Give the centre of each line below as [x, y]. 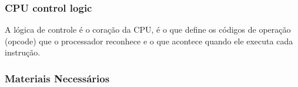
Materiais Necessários [57, 78]
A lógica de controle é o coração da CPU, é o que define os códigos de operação [148, 29]
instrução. [23, 52]
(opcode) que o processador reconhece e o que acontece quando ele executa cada [149, 41]
